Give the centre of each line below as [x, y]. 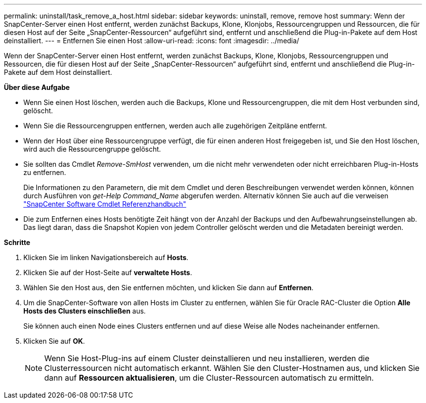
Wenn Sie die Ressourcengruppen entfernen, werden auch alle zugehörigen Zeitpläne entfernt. [175, 126]
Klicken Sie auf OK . [54, 341]
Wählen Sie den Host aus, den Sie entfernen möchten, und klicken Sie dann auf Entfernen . [169, 288]
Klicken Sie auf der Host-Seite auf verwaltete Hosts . [108, 272]
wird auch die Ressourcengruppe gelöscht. [92, 149]
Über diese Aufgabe [37, 87]
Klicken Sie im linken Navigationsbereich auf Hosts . [106, 257]
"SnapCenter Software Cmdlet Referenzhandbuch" [105, 204]
